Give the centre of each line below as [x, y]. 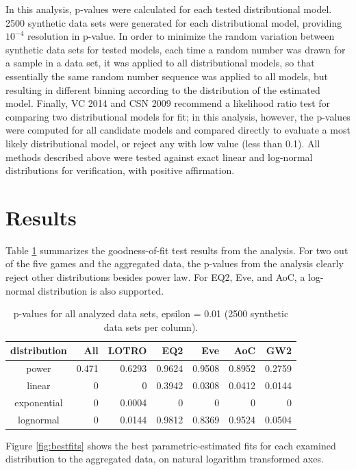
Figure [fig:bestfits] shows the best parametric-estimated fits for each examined [171, 445]
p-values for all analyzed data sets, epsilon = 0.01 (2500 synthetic [151, 313]
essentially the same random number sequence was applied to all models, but [167, 76]
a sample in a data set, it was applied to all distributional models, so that [160, 63]
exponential [39, 402]
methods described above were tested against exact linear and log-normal [159, 157]
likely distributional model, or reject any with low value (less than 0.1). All [163, 143]
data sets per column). [151, 326]
